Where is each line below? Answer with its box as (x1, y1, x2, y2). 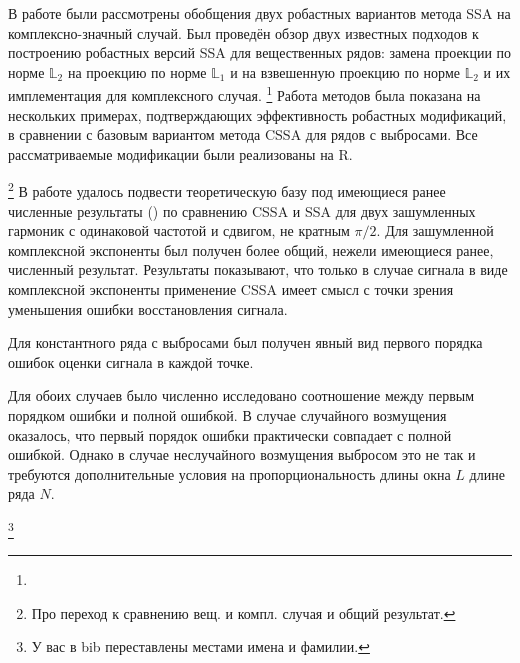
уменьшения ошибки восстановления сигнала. (8, 298, 288, 319)
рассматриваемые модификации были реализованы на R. (8, 143, 353, 164)
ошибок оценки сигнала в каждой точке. (8, 351, 254, 372)
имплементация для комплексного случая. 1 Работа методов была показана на (8, 82, 481, 106)
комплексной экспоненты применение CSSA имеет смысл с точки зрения (8, 279, 454, 300)
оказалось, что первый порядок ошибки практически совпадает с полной (8, 424, 452, 445)
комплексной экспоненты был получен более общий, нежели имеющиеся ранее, (8, 239, 494, 260)
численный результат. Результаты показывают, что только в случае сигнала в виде (8, 259, 508, 280)
